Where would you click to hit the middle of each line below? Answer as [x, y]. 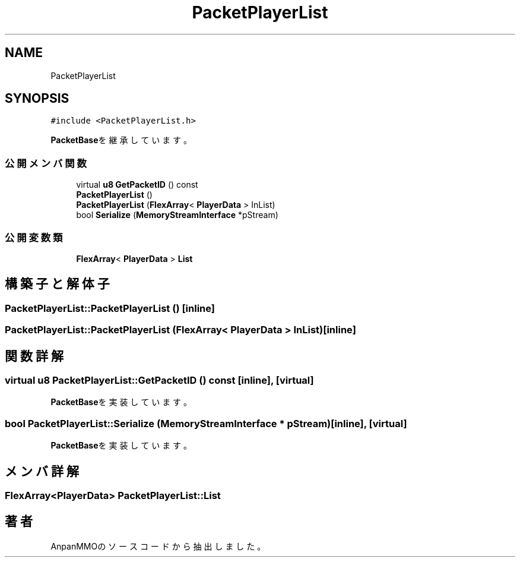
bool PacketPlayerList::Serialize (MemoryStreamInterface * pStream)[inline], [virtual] [206, 423]
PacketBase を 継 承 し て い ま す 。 [121, 140]
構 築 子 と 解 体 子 [57, 284]
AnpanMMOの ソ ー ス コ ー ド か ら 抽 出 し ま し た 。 [158, 546]
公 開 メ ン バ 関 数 [46, 163]
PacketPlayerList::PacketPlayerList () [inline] [110, 308]
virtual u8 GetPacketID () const [137, 185]
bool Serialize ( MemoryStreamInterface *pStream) [177, 215]
